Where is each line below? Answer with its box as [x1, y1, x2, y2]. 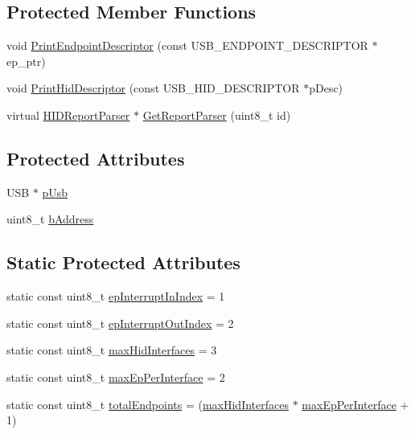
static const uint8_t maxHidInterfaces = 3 [6, 342, 217, 358]
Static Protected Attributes [6, 250, 240, 275]
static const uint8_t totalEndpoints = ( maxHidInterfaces [6, 395, 289, 412]
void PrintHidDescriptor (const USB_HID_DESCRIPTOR [6, 80, 300, 96]
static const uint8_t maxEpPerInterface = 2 [6, 368, 225, 385]
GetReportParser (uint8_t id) [142, 106, 291, 123]
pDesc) [309, 80, 343, 96]
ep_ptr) [6, 52, 46, 69]
